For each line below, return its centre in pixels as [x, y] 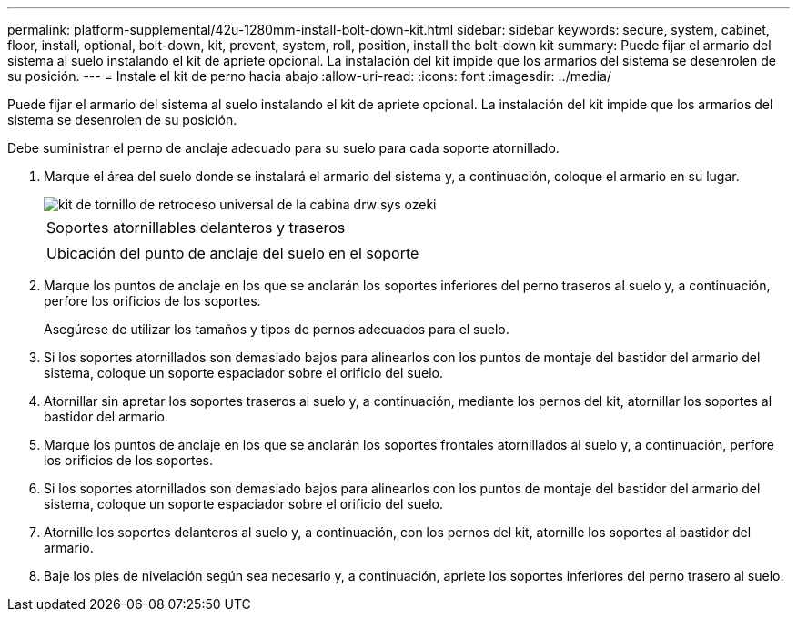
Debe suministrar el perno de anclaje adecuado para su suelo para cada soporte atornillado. [283, 148]
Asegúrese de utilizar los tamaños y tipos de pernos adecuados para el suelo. [277, 329]
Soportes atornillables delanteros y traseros [196, 228]
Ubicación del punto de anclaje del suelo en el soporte [233, 253]
